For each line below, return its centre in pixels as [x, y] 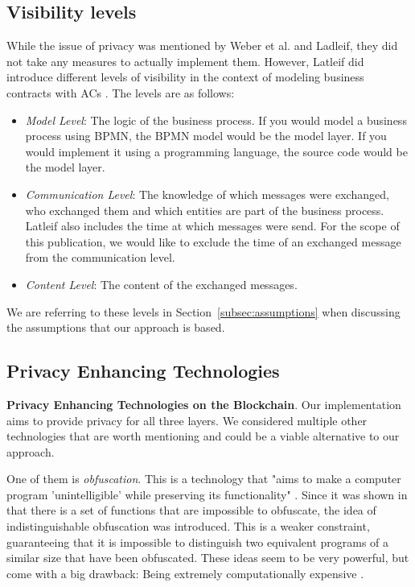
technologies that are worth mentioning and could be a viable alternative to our [203, 436]
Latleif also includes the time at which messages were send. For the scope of [212, 226]
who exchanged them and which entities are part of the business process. [205, 210]
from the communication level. [100, 257]
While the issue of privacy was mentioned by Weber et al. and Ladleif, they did [202, 45]
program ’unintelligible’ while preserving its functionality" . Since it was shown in [207, 494]
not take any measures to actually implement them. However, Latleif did [185, 61]
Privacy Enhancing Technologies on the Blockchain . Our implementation [204, 404]
